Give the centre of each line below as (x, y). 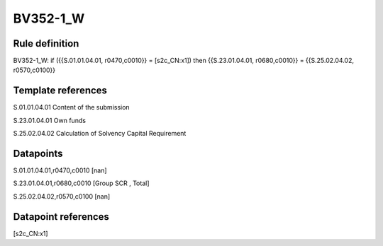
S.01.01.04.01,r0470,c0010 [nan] (60, 170)
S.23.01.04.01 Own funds (50, 120)
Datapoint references (61, 217)
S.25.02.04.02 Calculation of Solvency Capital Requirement (100, 134)
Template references (60, 91)
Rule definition (46, 43)
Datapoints (38, 153)
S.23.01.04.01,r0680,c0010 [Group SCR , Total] (81, 183)
